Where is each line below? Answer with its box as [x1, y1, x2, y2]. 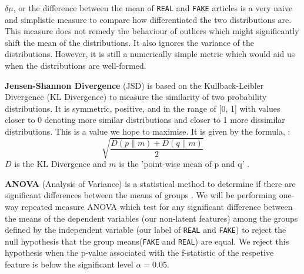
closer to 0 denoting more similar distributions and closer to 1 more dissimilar [5, 113, 285, 126]
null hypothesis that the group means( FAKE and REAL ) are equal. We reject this [5, 235, 289, 247]
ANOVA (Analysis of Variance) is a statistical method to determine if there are [5, 177, 296, 189]
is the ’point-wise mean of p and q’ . [119, 158, 250, 170]
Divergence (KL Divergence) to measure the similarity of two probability [5, 91, 267, 103]
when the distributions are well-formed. [5, 59, 146, 72]
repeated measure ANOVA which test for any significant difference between [21, 200, 293, 212]
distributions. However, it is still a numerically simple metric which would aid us [5, 48, 295, 60]
